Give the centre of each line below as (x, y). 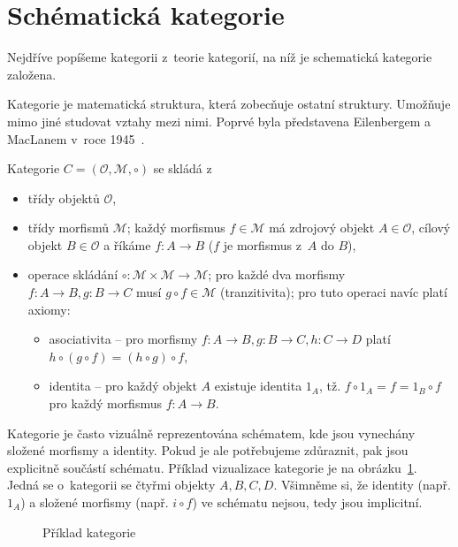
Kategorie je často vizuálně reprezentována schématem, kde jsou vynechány (211, 433)
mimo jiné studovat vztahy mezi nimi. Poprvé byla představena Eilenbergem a (219, 121)
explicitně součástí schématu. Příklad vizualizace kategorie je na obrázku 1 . (212, 467)
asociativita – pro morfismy (123, 339)
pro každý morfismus (105, 403)
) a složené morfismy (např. (95, 502)
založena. (32, 74)
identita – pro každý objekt (123, 386)
